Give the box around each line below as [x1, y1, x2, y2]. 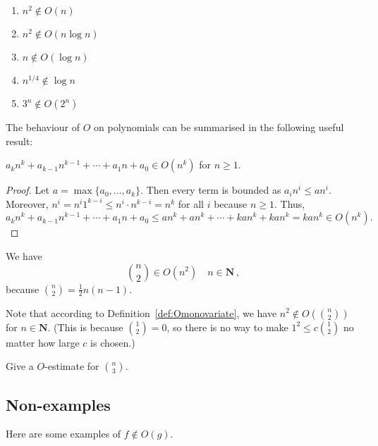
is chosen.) [90, 335, 135, 349]
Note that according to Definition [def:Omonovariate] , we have [6, 305, 277, 320]
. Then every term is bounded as [140, 182, 281, 197]
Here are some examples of [6, 426, 121, 441]
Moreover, [6, 196, 49, 211]
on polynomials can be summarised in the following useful [94, 120, 344, 134]
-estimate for [44, 359, 99, 373]
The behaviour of [6, 120, 80, 134]
